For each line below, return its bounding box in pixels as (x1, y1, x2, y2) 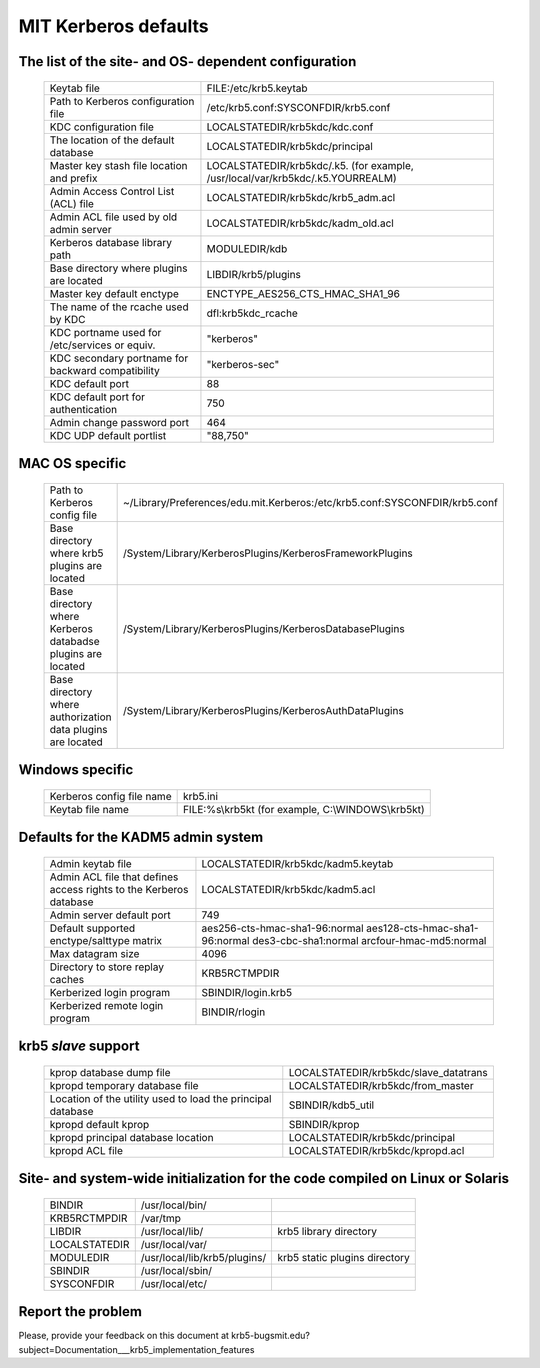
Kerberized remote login (49, 998, 164, 1012)
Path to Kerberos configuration (49, 94, 195, 108)
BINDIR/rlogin (201, 1005, 266, 1019)
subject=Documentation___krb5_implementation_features (18, 1343, 255, 1355)
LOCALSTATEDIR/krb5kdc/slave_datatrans (288, 1065, 489, 1079)
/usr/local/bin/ (140, 1198, 207, 1212)
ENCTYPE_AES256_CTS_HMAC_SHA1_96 (206, 286, 400, 300)
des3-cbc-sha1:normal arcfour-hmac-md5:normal (251, 933, 487, 947)
